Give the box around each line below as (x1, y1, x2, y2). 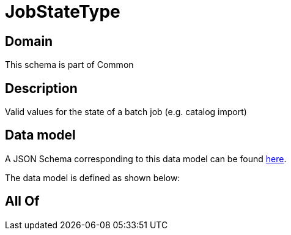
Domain (5, 33, 53, 49)
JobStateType (5, 1, 120, 22)
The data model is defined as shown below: (5, 172, 180, 183)
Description (5, 80, 78, 96)
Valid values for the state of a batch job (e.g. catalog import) (5, 106, 247, 117)
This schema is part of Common (5, 59, 134, 70)
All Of (5, 193, 40, 209)
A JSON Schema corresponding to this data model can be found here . (5, 153, 287, 164)
